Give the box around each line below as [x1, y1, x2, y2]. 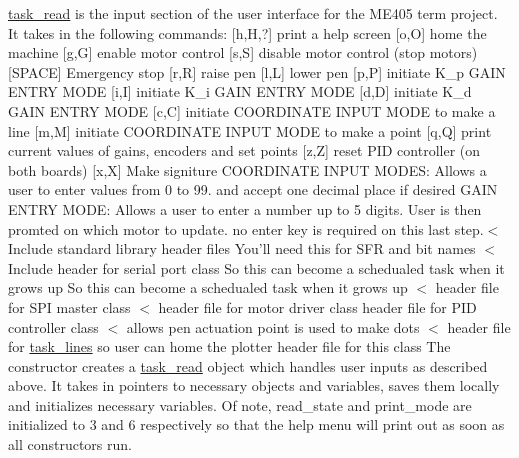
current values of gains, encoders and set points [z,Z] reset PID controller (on [8, 140, 481, 161]
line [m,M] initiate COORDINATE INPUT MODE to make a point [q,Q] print [8, 120, 492, 141]
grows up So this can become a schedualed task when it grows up [8, 277, 408, 298]
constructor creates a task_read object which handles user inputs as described [8, 355, 488, 376]
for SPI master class [8, 296, 131, 317]
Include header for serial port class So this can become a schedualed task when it [8, 257, 505, 278]
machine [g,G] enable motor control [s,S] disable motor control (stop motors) [8, 42, 478, 63]
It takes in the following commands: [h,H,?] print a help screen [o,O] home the [8, 22, 487, 43]
